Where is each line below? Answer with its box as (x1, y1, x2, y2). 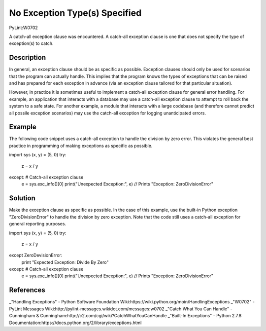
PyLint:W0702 (9, 25, 38, 31)
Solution (9, 194, 35, 202)
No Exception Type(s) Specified (9, 7, 142, 18)
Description (9, 53, 46, 62)
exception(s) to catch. (9, 40, 54, 46)
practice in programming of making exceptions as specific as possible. (9, 143, 153, 148)
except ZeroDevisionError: (9, 252, 63, 258)
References (9, 286, 45, 294)
